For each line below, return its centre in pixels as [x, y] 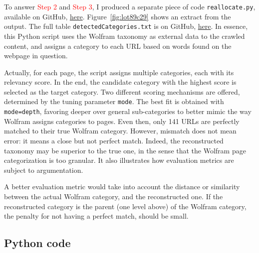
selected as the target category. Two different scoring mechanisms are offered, [122, 91]
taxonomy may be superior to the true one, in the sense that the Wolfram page [125, 150]
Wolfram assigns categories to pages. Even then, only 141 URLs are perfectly [122, 121]
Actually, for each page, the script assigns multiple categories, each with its [119, 72]
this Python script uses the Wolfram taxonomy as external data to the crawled [125, 36]
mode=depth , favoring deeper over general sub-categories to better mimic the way [128, 111]
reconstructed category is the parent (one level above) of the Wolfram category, [125, 206]
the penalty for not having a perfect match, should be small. [96, 216]
